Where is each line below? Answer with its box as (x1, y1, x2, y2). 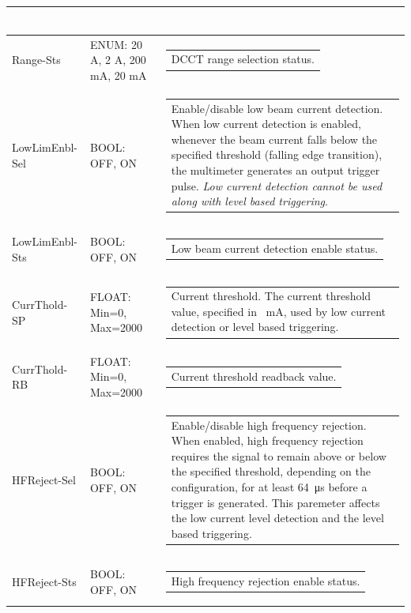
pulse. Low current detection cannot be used (171, 177, 383, 194)
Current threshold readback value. (171, 367, 337, 384)
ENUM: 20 (89, 36, 142, 52)
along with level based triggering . (171, 193, 328, 209)
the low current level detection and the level (171, 510, 384, 526)
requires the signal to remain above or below (171, 447, 386, 464)
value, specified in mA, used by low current (171, 303, 386, 319)
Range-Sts (12, 51, 61, 68)
